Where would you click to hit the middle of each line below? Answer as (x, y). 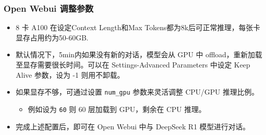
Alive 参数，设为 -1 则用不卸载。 (70, 74)
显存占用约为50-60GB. (52, 37)
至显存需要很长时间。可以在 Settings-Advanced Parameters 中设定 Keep (133, 64)
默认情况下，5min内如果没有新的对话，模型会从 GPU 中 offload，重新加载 (139, 54)
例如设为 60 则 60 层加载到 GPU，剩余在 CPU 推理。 (117, 109)
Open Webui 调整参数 (49, 8)
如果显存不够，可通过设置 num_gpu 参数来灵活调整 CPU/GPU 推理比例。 (137, 92)
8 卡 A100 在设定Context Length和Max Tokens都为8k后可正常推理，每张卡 (138, 27)
